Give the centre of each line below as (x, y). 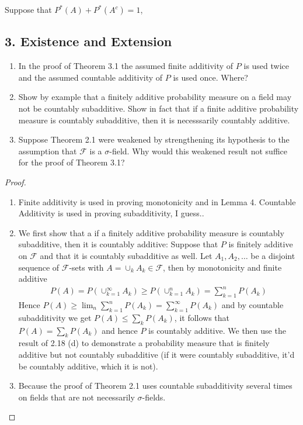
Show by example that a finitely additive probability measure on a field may (155, 97)
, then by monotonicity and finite (222, 267)
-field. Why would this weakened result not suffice (198, 151)
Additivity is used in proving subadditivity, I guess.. (111, 213)
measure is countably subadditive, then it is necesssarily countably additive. (154, 120)
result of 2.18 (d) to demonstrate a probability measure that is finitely (144, 343)
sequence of (39, 267)
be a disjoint (273, 255)
